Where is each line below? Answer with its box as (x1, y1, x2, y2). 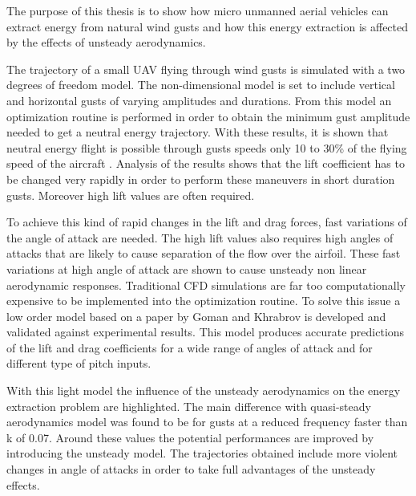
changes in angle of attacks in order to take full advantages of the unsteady (6, 461, 376, 478)
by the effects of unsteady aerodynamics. (6, 34, 206, 51)
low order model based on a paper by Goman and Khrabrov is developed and (6, 307, 386, 324)
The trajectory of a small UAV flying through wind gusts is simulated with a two (6, 60, 406, 77)
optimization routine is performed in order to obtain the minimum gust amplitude (6, 108, 410, 124)
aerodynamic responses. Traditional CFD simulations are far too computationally (6, 276, 406, 293)
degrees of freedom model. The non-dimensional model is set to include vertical (6, 76, 395, 93)
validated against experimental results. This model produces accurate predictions (6, 323, 405, 340)
